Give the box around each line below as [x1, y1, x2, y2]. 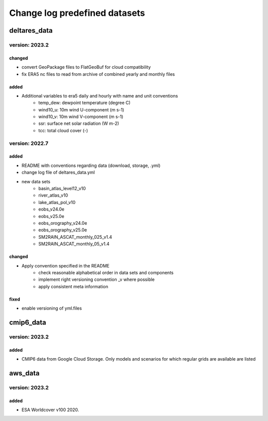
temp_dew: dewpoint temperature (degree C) [38, 100, 131, 106]
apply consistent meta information [38, 283, 109, 289]
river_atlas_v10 [38, 192, 68, 198]
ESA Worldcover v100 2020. [21, 407, 79, 413]
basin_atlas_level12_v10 [38, 185, 86, 191]
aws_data [9, 369, 40, 377]
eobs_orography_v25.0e [38, 227, 87, 233]
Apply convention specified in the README [21, 263, 110, 268]
